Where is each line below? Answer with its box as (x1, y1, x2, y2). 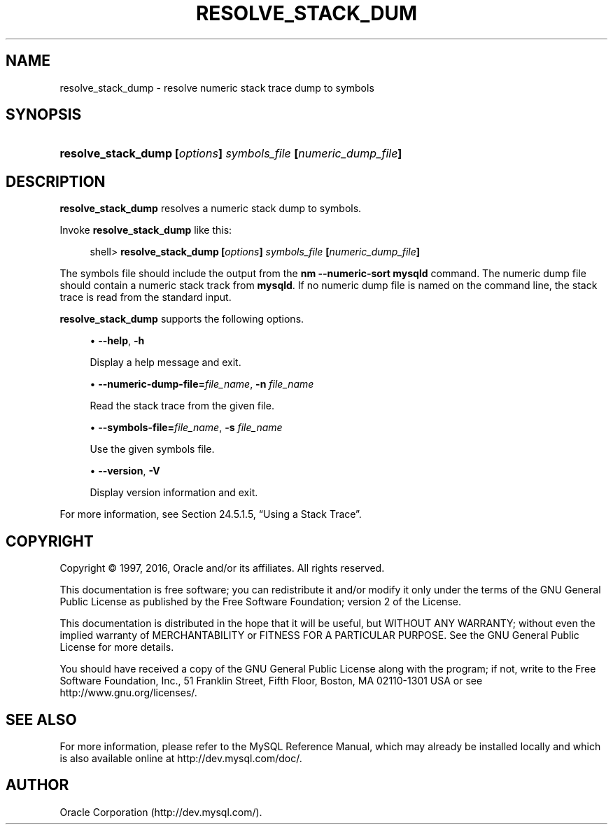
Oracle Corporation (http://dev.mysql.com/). (59, 806, 262, 818)
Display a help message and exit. (90, 356, 241, 369)
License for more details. (59, 641, 174, 654)
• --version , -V (90, 465, 160, 477)
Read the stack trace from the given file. (90, 400, 275, 412)
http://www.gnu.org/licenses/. (59, 687, 197, 699)
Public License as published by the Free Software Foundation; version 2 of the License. (59, 596, 461, 608)
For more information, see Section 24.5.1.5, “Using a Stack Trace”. (59, 508, 362, 521)
